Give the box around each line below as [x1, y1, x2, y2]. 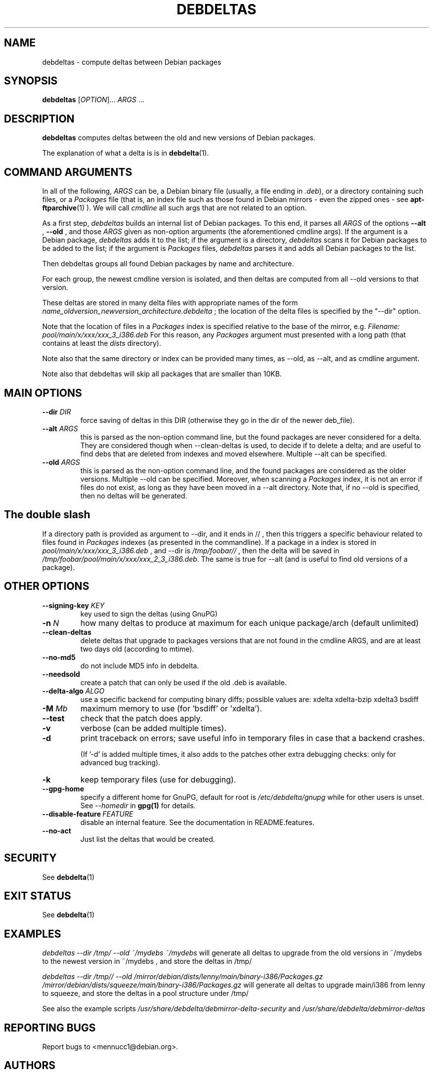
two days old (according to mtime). [80, 644, 194, 653]
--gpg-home [42, 784, 84, 793]
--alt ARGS [42, 424, 78, 433]
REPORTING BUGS [4, 1021, 96, 1034]
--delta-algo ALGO [42, 686, 105, 695]
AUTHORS [4, 1059, 56, 1072]
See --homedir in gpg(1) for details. [80, 801, 196, 810]
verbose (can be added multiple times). [80, 723, 226, 733]
